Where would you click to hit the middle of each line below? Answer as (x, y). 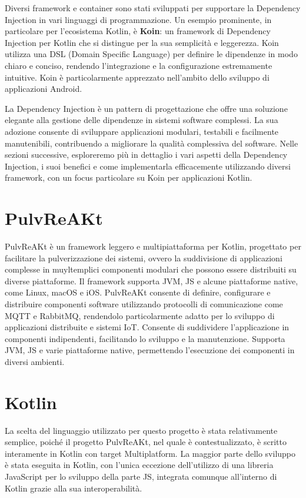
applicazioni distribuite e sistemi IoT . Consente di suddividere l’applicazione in (147, 327)
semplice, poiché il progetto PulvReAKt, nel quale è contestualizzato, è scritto (146, 442)
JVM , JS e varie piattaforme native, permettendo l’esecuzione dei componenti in (150, 350)
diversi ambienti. (35, 361)
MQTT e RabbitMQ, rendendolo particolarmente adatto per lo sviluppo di (140, 315)
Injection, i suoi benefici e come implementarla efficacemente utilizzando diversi (148, 166)
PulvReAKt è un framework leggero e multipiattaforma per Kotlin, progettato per (153, 246)
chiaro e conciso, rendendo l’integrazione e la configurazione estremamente (139, 65)
